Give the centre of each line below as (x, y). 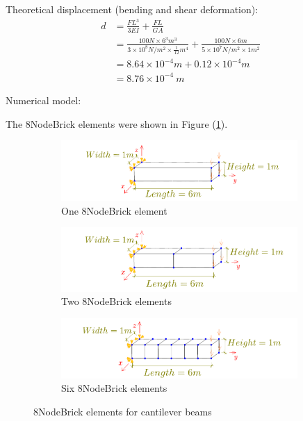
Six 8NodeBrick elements (114, 388)
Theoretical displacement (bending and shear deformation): (132, 9)
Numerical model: (43, 100)
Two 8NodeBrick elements (116, 301)
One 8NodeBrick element (114, 210)
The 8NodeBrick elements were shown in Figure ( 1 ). (117, 123)
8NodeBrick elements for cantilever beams (123, 412)
